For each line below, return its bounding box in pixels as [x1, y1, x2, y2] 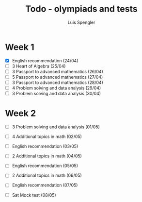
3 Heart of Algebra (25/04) [12, 63, 66, 69]
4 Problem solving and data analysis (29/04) [12, 85, 101, 91]
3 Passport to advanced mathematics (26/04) [12, 68, 103, 74]
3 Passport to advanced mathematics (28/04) [12, 79, 103, 85]
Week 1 [5, 41, 34, 52]
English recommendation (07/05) [12, 182, 78, 188]
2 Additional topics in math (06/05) [12, 172, 82, 178]
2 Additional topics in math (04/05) [12, 153, 82, 159]
